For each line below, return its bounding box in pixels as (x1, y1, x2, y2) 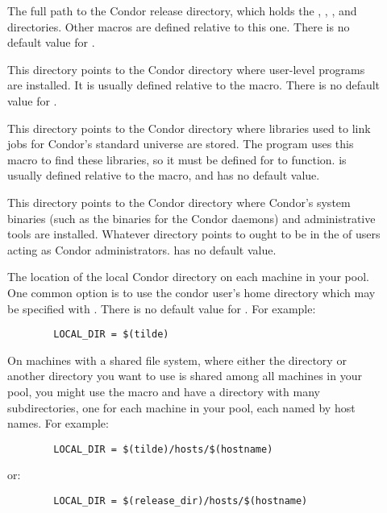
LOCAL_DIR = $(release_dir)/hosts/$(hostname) (53, 494, 308, 507)
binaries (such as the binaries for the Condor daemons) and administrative (7, 209, 376, 226)
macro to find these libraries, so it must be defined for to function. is (7, 151, 347, 168)
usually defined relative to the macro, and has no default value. (7, 167, 320, 184)
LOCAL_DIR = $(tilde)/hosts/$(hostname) (53, 443, 273, 455)
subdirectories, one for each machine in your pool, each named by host (7, 399, 356, 416)
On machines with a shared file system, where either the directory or (7, 351, 347, 368)
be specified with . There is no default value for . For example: (7, 300, 316, 316)
